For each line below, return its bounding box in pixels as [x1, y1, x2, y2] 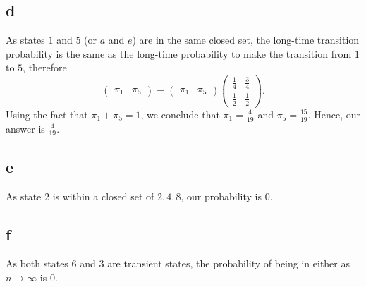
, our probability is [181, 188, 262, 203]
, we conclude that [140, 106, 220, 121]
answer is [6, 121, 45, 135]
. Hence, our [307, 106, 361, 121]
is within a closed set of [52, 188, 154, 203]
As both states [6, 256, 68, 271]
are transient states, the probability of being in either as [107, 256, 350, 271]
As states [6, 32, 45, 47]
